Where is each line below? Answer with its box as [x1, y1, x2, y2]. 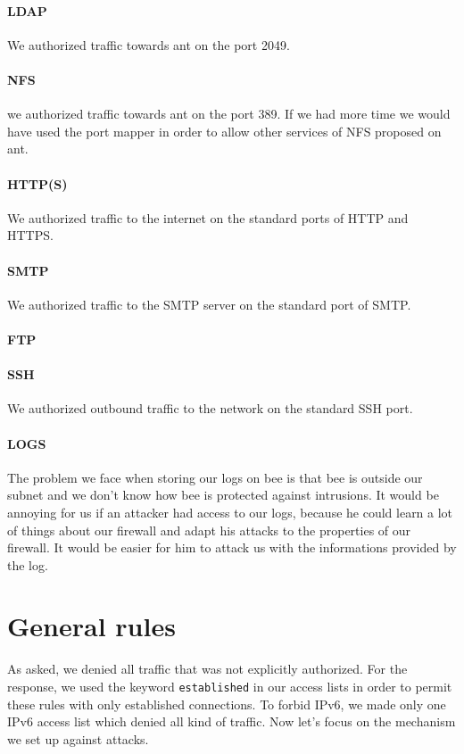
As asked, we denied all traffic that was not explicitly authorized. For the [7, 659, 408, 678]
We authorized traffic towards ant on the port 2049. [7, 35, 290, 54]
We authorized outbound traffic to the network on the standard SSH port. [7, 399, 413, 418]
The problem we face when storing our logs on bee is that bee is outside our [7, 468, 423, 486]
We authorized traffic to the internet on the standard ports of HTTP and [7, 208, 409, 227]
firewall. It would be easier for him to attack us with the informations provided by [7, 538, 457, 557]
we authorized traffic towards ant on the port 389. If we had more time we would [7, 104, 451, 123]
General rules [7, 608, 176, 644]
